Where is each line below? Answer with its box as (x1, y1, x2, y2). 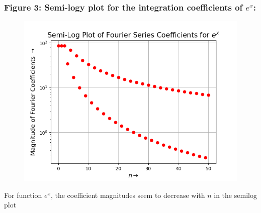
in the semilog (214, 189, 257, 200)
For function (4, 189, 42, 200)
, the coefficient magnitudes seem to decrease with (50, 189, 205, 200)
